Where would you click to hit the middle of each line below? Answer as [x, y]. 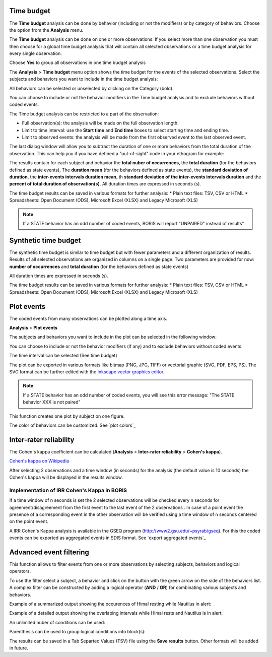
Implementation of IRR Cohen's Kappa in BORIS [68, 490]
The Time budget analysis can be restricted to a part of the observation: [84, 114]
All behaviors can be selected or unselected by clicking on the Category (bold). [91, 88]
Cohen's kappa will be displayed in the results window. [66, 477]
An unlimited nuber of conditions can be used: [57, 622]
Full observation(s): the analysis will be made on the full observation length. [100, 123]
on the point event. [29, 521]
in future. [19, 648]
